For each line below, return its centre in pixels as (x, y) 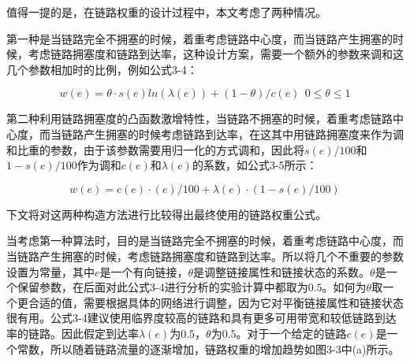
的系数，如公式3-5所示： (255, 165)
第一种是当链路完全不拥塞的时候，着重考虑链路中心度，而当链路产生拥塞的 (199, 38)
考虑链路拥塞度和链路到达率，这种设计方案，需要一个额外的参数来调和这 (216, 54)
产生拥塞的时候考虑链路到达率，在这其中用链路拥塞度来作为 (238, 133)
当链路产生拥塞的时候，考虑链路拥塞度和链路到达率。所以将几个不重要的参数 (205, 256)
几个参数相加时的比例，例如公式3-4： (102, 69)
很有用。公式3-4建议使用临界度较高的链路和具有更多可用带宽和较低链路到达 (201, 318)
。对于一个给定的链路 (291, 333)
